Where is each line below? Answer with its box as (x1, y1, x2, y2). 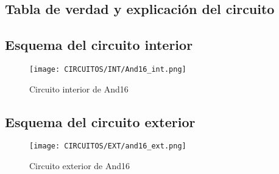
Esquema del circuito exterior (5, 112, 196, 131)
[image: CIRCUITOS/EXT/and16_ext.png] (29, 142, 186, 151)
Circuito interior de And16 (29, 82, 129, 95)
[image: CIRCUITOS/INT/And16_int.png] (29, 64, 186, 74)
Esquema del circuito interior (5, 35, 193, 54)
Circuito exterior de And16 (29, 159, 130, 172)
